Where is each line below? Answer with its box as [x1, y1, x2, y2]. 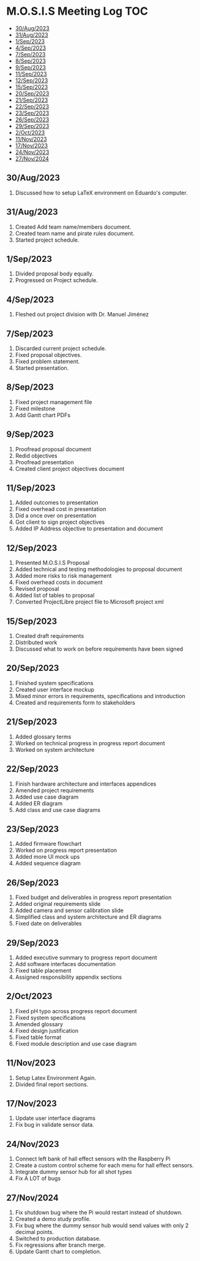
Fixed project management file [15, 398, 92, 405]
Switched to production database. [15, 1235, 101, 1242]
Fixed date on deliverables [15, 920, 82, 927]
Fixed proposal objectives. [15, 351, 82, 358]
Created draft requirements [15, 632, 84, 640]
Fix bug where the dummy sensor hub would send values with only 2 [15, 1222, 189, 1229]
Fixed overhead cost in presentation [15, 505, 106, 513]
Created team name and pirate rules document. [15, 229, 135, 237]
